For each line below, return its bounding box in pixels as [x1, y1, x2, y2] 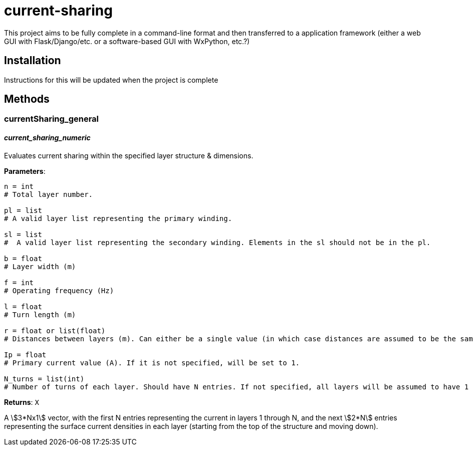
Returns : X [4, 397, 39, 406]
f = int [4, 278, 34, 287]
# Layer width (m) [4, 262, 76, 271]
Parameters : [4, 166, 46, 175]
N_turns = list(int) [4, 374, 85, 383]
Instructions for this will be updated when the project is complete [4, 75, 218, 84]
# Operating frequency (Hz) [4, 286, 114, 295]
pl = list [4, 206, 42, 214]
